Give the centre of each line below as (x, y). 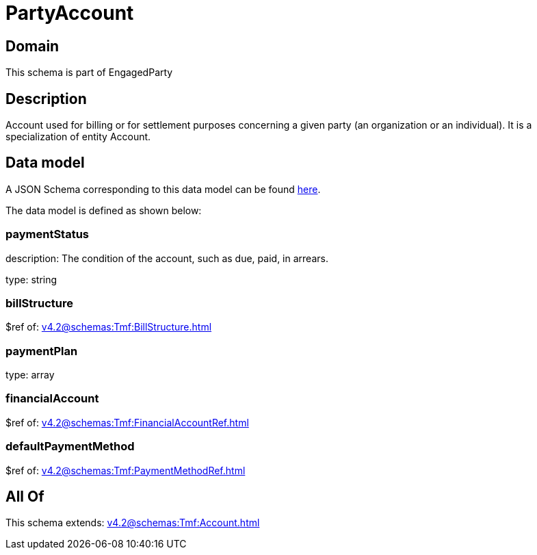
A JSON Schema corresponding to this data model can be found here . (163, 189)
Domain (32, 46)
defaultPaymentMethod (70, 447)
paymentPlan (42, 351)
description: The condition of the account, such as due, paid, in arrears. (167, 258)
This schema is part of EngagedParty (89, 73)
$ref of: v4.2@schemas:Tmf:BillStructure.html (109, 327)
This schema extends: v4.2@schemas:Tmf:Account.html (133, 523)
